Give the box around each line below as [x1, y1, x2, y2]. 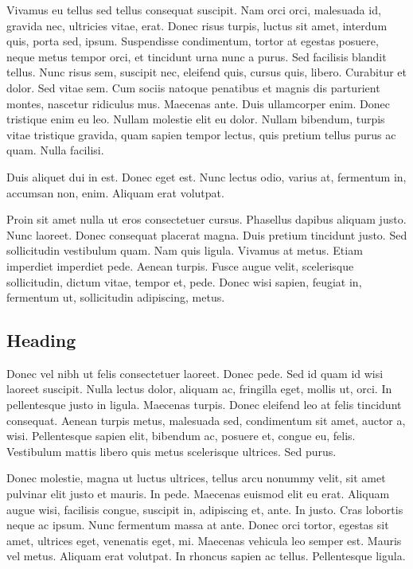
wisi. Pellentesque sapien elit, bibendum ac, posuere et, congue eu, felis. [6, 427, 356, 444]
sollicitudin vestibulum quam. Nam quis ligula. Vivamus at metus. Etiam [6, 242, 363, 259]
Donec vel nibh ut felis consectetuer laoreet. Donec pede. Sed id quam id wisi [6, 364, 384, 381]
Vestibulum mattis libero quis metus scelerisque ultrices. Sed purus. [6, 442, 337, 459]
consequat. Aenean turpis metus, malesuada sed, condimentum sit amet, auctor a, [6, 411, 406, 428]
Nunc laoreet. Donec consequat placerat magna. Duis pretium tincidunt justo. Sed [6, 226, 407, 243]
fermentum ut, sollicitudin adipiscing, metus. [6, 289, 225, 306]
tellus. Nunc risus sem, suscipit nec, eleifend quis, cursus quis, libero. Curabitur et [6, 64, 407, 80]
